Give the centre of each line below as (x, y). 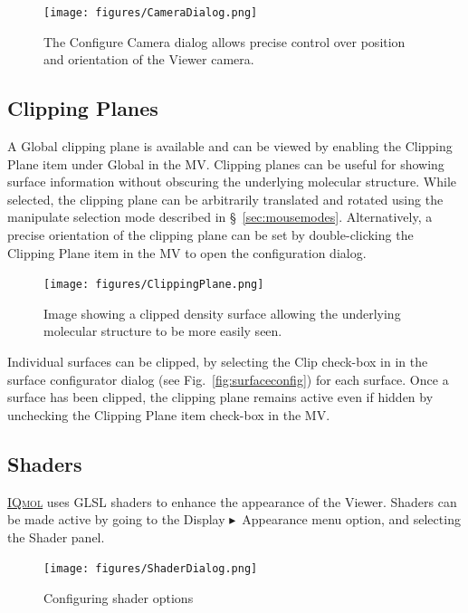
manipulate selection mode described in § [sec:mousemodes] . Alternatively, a (220, 217)
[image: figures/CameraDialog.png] (151, 13)
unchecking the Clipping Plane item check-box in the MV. (169, 414)
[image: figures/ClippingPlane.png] (154, 285)
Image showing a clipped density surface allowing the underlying (222, 313)
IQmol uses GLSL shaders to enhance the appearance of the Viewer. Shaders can (232, 501)
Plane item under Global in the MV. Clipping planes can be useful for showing (226, 163)
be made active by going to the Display (116, 519)
